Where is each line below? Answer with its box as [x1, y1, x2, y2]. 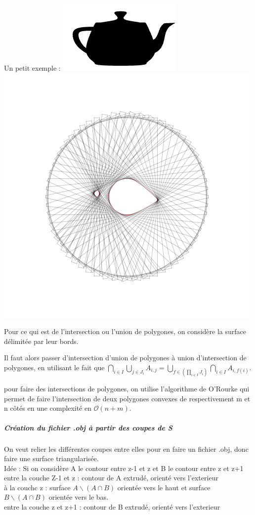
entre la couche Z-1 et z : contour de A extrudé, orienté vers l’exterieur [4, 472, 218, 483]
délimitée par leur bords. [4, 336, 79, 346]
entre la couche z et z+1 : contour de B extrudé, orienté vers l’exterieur [4, 502, 220, 512]
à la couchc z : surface [4, 482, 71, 492]
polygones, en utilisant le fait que [4, 362, 105, 372]
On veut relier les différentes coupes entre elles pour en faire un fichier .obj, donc [4, 443, 249, 454]
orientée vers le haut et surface [117, 482, 211, 492]
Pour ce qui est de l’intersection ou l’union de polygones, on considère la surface [4, 326, 246, 337]
